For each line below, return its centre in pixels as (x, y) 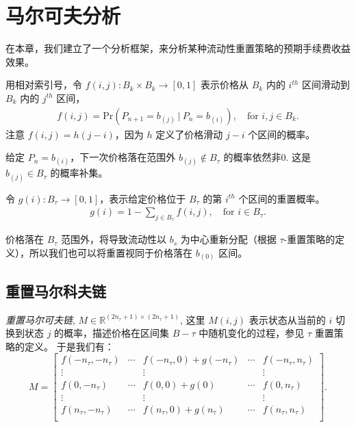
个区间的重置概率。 (282, 198)
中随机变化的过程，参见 (252, 333)
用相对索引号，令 (44, 85)
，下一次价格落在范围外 (123, 157)
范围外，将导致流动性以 (114, 239)
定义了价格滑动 (189, 134)
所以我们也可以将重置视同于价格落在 (111, 252)
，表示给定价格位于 (143, 198)
